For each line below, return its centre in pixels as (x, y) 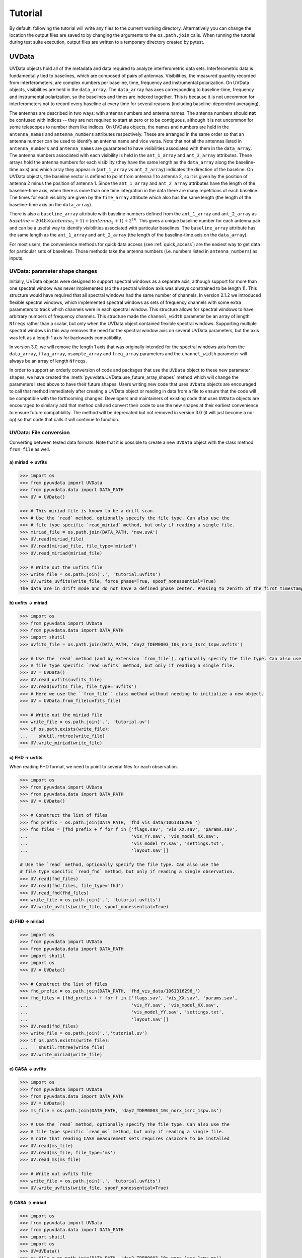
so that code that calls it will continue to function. (68, 419)
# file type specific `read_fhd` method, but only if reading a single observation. (127, 872)
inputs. (16, 258)
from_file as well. (30, 449)
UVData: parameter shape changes (53, 271)
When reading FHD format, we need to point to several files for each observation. (94, 767)
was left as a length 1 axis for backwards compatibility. (66, 338)
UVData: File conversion (40, 432)
